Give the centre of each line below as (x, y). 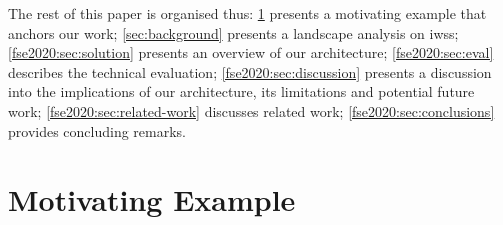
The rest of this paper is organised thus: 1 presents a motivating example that (247, 13)
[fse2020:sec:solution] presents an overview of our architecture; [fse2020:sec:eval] (251, 52)
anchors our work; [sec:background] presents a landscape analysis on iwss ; (233, 32)
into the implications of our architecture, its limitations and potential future (241, 91)
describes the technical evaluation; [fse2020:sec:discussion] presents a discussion (250, 71)
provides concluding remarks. (97, 130)
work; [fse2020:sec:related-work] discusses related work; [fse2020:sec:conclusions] (251, 110)
